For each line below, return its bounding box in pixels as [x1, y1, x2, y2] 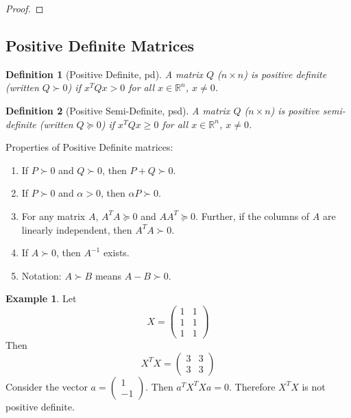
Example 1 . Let [5, 291, 77, 306]
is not [302, 379, 326, 393]
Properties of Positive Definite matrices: [5, 140, 173, 154]
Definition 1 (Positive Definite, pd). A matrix [5, 66, 204, 81]
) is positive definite [243, 66, 327, 81]
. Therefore [229, 379, 276, 393]
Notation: [21, 268, 62, 282]
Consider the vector [5, 379, 88, 393]
